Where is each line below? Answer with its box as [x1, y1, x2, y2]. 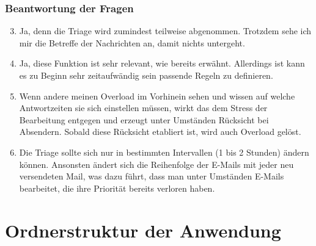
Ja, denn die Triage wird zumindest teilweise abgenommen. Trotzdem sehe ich [19, 24, 312, 37]
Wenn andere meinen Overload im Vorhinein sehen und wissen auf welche [19, 89, 295, 102]
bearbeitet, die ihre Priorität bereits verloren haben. [19, 181, 215, 194]
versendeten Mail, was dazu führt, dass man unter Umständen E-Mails [19, 170, 284, 183]
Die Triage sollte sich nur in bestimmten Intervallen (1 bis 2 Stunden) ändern [19, 145, 309, 158]
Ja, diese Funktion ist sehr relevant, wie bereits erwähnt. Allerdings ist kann [19, 57, 305, 70]
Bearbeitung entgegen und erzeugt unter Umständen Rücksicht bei [19, 113, 269, 126]
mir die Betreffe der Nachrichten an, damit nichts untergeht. [19, 36, 245, 49]
